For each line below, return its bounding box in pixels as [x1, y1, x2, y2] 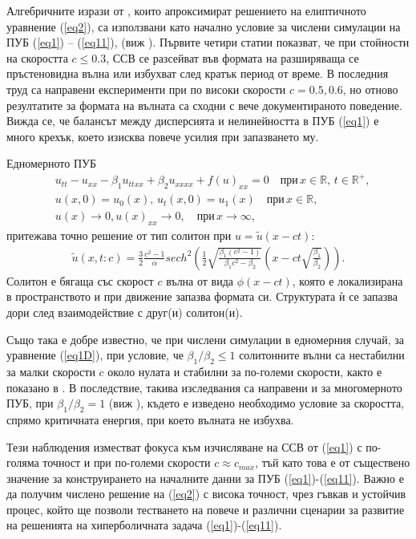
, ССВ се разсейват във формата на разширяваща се [106, 49, 359, 66]
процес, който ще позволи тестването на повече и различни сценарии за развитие [6, 500, 405, 517]
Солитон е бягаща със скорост [6, 272, 154, 289]
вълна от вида [166, 272, 234, 289]
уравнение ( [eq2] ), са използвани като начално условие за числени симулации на [6, 18, 401, 34]
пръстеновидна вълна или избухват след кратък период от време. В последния [6, 65, 389, 82]
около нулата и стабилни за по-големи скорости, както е [107, 363, 382, 379]
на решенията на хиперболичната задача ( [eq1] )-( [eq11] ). [6, 517, 282, 533]
